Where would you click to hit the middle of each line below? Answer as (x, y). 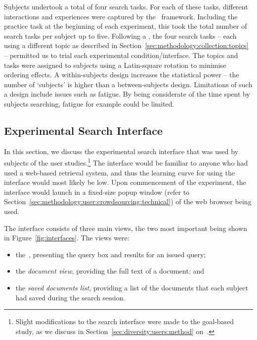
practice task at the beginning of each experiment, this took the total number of (126, 26)
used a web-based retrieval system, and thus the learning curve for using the (119, 172)
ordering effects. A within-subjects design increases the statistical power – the (122, 75)
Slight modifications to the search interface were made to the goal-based (125, 321)
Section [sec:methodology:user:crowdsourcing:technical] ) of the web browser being (128, 201)
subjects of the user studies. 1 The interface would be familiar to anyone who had (126, 162)
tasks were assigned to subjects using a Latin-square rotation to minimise (115, 65)
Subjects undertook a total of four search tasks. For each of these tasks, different (126, 6)
